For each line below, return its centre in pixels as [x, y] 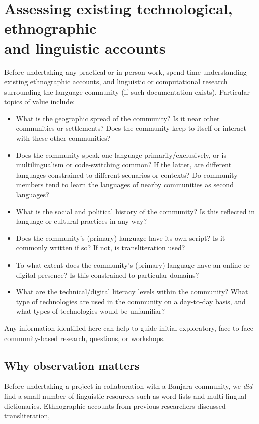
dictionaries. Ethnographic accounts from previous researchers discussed [115, 406]
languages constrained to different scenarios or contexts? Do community [127, 174]
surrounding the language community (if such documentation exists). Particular [127, 91]
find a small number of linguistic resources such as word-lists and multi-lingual [125, 396]
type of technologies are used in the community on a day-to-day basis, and [131, 301]
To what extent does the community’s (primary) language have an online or [133, 265]
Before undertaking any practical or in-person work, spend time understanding [125, 72]
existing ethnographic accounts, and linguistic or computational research [116, 82]
